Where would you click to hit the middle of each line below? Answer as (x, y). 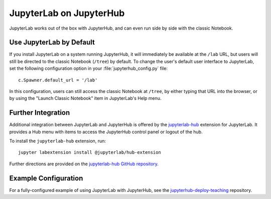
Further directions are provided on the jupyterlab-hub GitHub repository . (84, 164)
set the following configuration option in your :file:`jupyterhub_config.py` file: (89, 68)
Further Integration (40, 113)
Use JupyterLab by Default (52, 42)
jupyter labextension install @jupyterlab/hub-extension (90, 153)
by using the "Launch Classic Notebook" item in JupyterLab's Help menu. (85, 98)
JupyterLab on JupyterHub (67, 13)
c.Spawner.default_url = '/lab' (58, 80)
